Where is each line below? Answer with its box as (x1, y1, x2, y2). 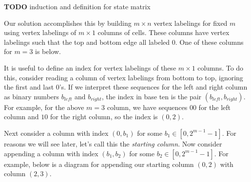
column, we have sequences (107, 102, 188, 112)
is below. (35, 46, 61, 56)
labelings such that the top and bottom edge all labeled (4, 36, 170, 47)
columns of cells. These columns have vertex (97, 27, 230, 37)
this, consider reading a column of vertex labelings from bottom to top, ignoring (4, 72, 243, 82)
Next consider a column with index (4, 127, 109, 138)
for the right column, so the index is (50, 111, 158, 122)
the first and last (4, 82, 54, 92)
